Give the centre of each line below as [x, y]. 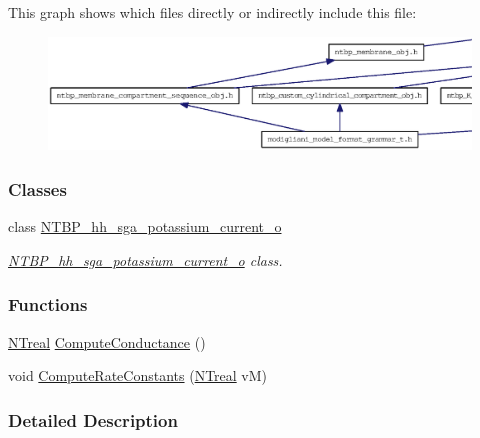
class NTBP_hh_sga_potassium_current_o [145, 226]
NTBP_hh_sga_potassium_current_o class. [145, 259]
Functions [48, 304]
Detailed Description [93, 419]
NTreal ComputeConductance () [107, 341]
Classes [37, 188]
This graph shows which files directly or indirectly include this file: [212, 12]
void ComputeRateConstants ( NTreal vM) [138, 375]
